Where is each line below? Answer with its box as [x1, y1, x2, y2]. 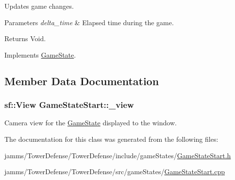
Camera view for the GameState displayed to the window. [4, 118, 177, 128]
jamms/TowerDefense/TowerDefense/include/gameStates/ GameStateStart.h [4, 150, 231, 160]
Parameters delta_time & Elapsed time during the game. [4, 17, 174, 27]
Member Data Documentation [4, 73, 159, 88]
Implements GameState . [4, 49, 76, 60]
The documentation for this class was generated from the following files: [4, 134, 218, 144]
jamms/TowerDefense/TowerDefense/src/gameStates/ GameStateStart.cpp [4, 166, 225, 177]
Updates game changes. [4, 1, 74, 11]
